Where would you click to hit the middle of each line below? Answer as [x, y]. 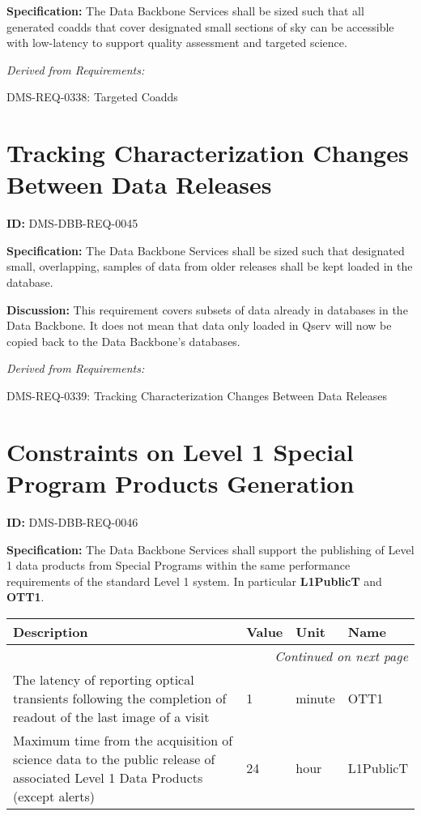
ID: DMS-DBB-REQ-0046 [72, 521]
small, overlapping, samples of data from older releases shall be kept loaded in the [210, 266]
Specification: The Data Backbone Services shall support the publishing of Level [210, 549]
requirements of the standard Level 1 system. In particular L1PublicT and [194, 581]
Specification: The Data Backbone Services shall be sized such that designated [206, 250]
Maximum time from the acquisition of [123, 740]
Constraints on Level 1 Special [180, 451]
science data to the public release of [114, 758]
